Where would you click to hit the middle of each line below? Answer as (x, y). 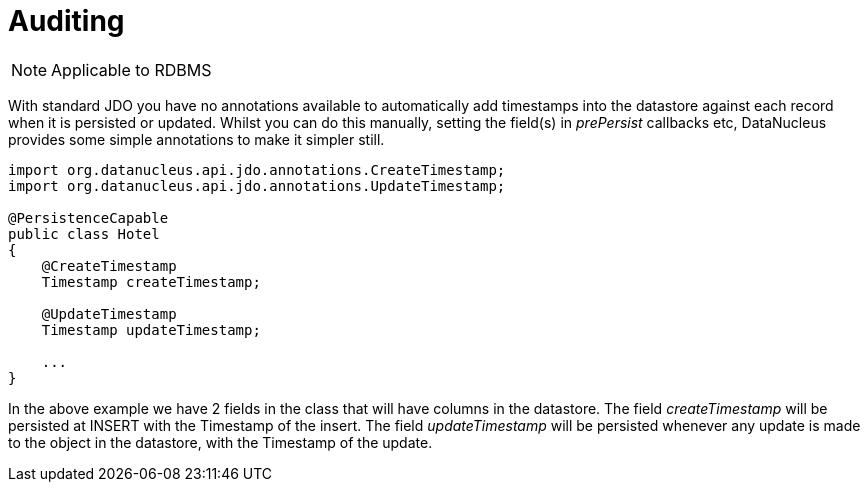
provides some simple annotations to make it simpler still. (196, 139)
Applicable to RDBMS (131, 69)
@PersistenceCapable (88, 217)
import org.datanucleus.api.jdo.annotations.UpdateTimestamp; (257, 185)
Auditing (66, 21)
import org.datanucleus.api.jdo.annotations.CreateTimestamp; (257, 169)
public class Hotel (84, 233)
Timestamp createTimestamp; (151, 281)
